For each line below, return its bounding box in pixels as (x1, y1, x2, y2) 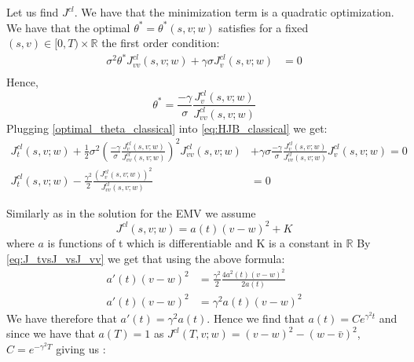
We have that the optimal (6, 19, 130, 35)
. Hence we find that (207, 309, 305, 326)
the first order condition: (101, 35, 220, 51)
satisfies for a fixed (218, 19, 309, 35)
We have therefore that (6, 309, 117, 326)
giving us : (56, 341, 106, 357)
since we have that (6, 325, 95, 342)
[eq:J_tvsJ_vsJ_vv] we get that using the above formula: (6, 250, 285, 266)
